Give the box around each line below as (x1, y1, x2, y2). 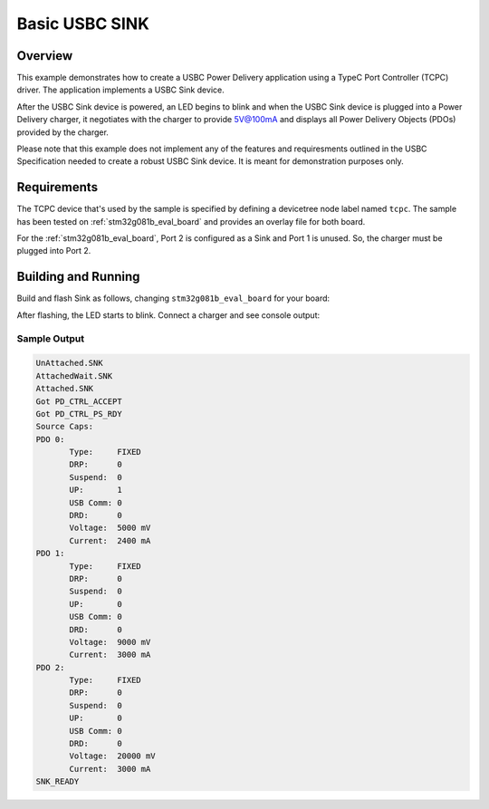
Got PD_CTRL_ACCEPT (35, 396, 122, 407)
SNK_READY (35, 776, 80, 787)
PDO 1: (35, 548, 65, 559)
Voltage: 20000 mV (69, 751, 156, 761)
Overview (16, 48, 73, 63)
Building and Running (16, 269, 140, 284)
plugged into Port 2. (16, 246, 91, 256)
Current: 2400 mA (69, 535, 151, 545)
